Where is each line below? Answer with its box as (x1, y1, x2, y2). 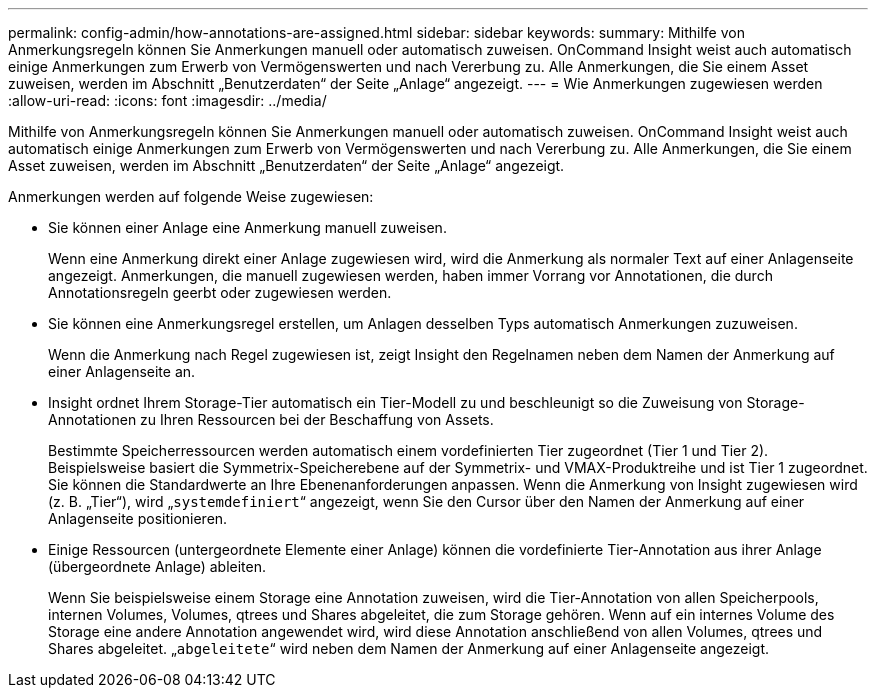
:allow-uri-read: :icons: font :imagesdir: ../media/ (8, 92, 327, 109)
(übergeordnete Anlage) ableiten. (48, 558, 266, 575)
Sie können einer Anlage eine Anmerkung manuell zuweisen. (48, 219, 447, 236)
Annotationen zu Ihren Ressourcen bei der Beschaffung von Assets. (48, 411, 494, 428)
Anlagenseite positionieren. (48, 510, 228, 527)
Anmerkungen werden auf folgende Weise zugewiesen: (8, 188, 374, 205)
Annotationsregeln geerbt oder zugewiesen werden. (48, 284, 392, 301)
